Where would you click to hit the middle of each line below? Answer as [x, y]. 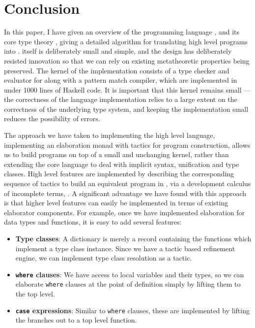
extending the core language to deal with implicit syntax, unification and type [122, 164]
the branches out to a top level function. [76, 320]
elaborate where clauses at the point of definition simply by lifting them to [128, 284]
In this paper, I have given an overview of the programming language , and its [122, 32]
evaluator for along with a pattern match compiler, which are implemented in [121, 80]
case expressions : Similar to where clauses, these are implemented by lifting [132, 310]
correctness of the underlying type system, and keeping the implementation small [126, 109]
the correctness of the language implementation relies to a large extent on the [121, 99]
